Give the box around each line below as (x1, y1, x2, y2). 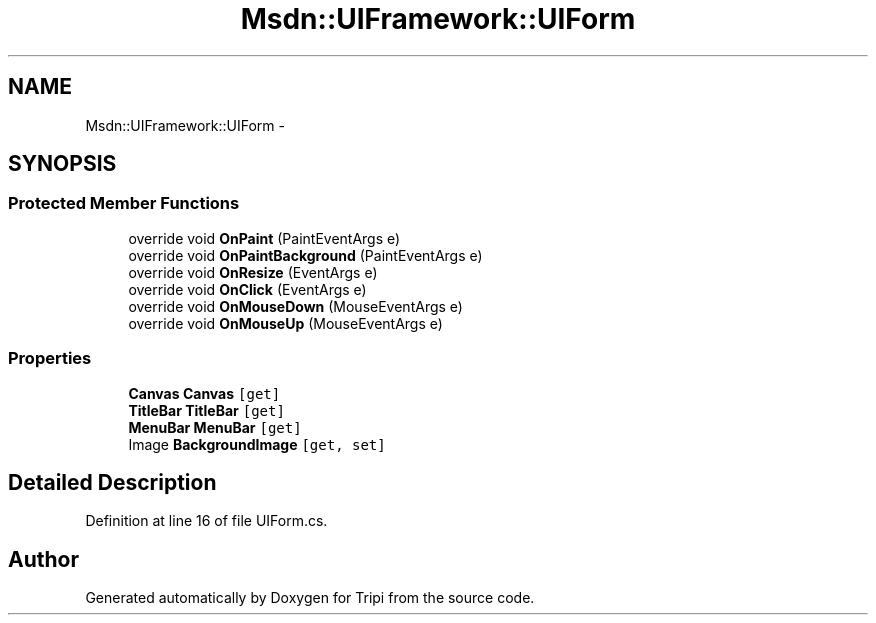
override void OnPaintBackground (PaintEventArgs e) (128, 246, 483, 264)
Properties (8, 348, 92, 369)
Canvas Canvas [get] (128, 384, 281, 402)
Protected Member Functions (8, 193, 240, 214)
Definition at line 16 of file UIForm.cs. (85, 512, 328, 530)
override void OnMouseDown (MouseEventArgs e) (128, 297, 463, 315)
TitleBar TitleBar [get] (128, 401, 285, 419)
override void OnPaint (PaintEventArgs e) (128, 229, 401, 247)
